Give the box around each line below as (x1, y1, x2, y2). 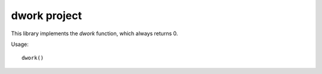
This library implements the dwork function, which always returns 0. (11, 30, 178, 37)
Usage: (11, 41, 29, 48)
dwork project (11, 9, 82, 22)
